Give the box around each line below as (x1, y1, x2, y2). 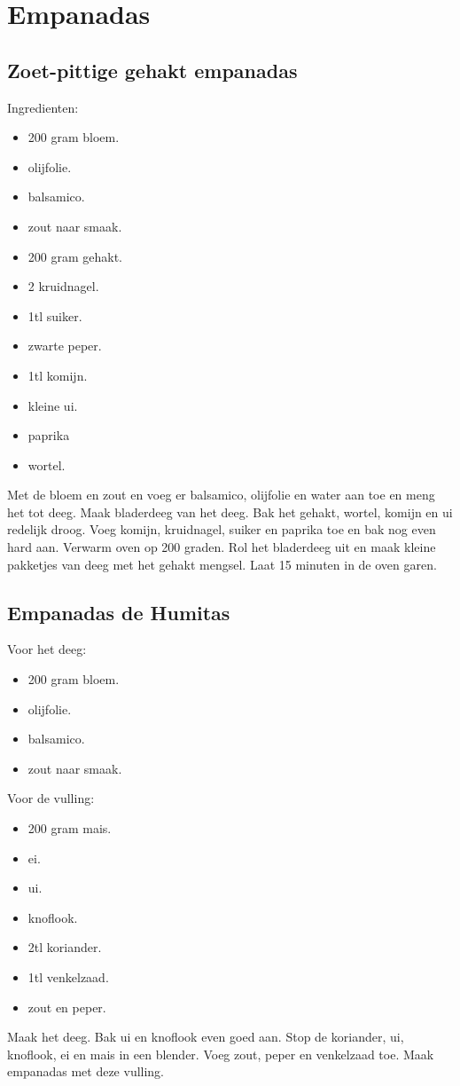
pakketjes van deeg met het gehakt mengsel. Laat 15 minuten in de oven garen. (7, 555, 437, 573)
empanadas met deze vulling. (7, 1062, 165, 1081)
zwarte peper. (27, 336, 102, 355)
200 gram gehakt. (27, 247, 123, 265)
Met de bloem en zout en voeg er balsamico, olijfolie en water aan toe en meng (7, 485, 435, 504)
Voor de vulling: (7, 789, 95, 807)
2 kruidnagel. (27, 277, 99, 295)
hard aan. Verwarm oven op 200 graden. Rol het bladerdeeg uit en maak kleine (7, 538, 436, 556)
